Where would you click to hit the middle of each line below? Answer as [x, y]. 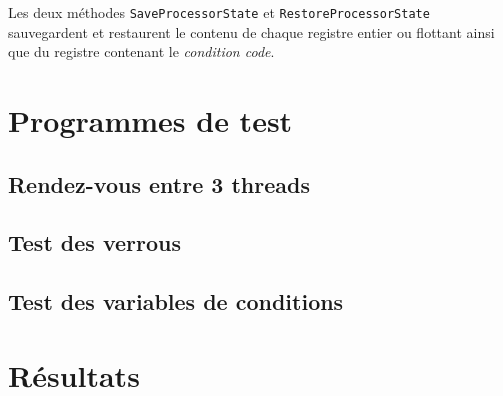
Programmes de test [150, 120]
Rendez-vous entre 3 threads [159, 183]
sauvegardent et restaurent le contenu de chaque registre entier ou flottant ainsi [251, 31]
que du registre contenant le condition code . [141, 51]
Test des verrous [94, 242]
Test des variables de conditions [176, 301]
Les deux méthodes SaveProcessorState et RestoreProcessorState [219, 12]
